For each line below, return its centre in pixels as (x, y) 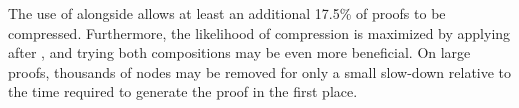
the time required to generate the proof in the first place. (183, 91)
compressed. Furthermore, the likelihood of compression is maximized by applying (259, 32)
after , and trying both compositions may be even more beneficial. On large (239, 52)
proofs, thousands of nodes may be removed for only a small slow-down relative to (260, 71)
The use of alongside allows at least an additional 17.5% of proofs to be (227, 13)
